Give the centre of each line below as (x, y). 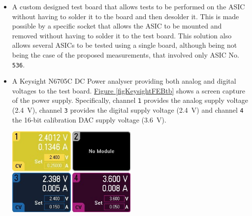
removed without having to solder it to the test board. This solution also (122, 35)
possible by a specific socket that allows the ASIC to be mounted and (117, 26)
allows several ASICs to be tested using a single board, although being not (125, 45)
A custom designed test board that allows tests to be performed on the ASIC (128, 6)
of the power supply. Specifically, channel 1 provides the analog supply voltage (130, 100)
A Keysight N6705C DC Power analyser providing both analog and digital (124, 81)
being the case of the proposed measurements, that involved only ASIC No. (126, 54)
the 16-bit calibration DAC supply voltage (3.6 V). (89, 119)
